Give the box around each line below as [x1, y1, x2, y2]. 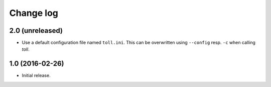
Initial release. [22, 73, 51, 79]
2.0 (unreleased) [9, 26, 63, 35]
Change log [9, 7, 59, 18]
